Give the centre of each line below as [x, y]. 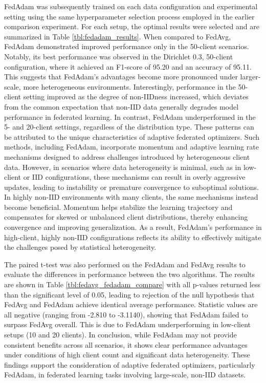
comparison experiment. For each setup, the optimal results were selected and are [132, 26]
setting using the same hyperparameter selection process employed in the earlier [129, 16]
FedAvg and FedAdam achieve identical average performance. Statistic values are [131, 304]
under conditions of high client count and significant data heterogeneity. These [127, 355]
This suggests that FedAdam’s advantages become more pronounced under [121, 77]
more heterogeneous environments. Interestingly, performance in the [129, 86]
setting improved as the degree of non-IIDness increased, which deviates [136, 97]
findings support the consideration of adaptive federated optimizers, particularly [130, 364]
